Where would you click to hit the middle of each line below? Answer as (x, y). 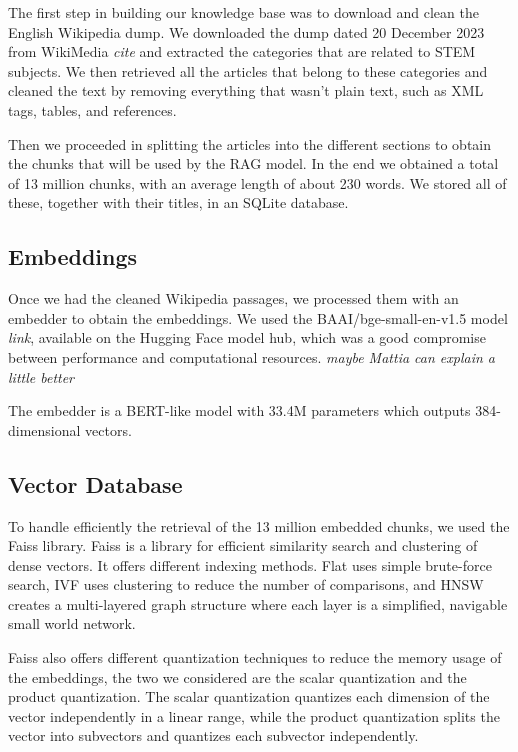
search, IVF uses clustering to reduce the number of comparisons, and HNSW (246, 584)
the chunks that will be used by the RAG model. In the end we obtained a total (253, 163)
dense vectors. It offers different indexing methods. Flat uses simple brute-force (250, 564)
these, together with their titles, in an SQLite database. (178, 202)
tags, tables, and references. (92, 109)
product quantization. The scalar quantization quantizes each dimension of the (249, 696)
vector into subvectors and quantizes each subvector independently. (213, 735)
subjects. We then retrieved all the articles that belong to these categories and (248, 70)
